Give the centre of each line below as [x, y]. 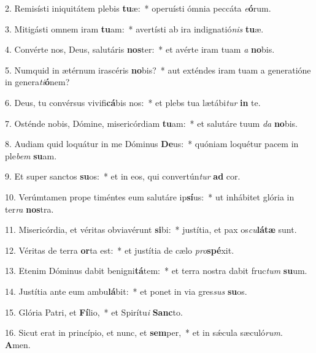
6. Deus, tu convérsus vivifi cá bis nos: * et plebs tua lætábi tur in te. [133, 102]
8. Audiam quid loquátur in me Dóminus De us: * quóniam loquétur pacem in [152, 144]
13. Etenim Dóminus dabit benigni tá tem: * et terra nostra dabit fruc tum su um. [156, 271]
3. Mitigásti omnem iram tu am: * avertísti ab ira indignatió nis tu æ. [134, 28]
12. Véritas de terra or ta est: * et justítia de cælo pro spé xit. [120, 250]
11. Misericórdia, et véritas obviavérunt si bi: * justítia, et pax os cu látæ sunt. [151, 230]
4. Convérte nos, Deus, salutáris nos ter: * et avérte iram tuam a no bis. [140, 49]
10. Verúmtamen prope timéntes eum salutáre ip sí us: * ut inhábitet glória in [150, 196]
